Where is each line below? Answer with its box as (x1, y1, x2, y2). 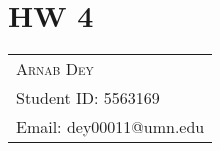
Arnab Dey (16, 57, 94, 81)
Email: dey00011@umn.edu (16, 115, 205, 139)
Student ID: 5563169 (16, 86, 160, 110)
